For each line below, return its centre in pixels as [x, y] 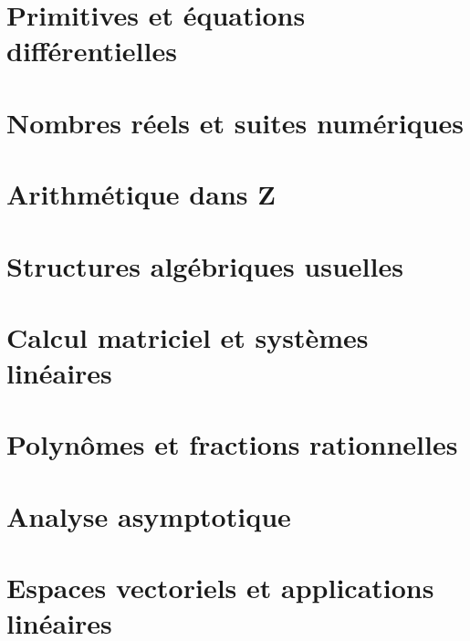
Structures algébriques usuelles [205, 265]
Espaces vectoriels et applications [220, 588]
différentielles [92, 51]
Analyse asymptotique [149, 515]
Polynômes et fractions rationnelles [232, 444]
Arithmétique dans [127, 194]
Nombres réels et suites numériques [235, 122]
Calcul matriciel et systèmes [188, 336]
